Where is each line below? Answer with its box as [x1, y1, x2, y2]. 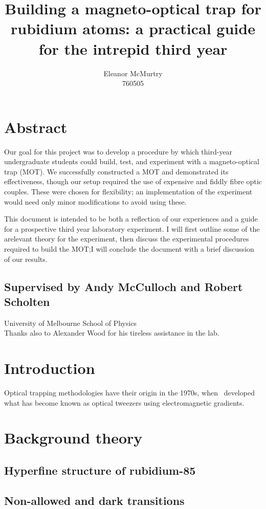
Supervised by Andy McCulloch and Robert [4, 278, 243, 294]
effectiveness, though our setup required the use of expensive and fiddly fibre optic [4, 176, 262, 187]
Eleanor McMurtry [103, 68, 163, 78]
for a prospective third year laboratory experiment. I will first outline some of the [4, 223, 260, 234]
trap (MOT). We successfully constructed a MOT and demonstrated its [4, 166, 229, 176]
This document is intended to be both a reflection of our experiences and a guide [4, 213, 258, 224]
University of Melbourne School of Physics [4, 317, 137, 328]
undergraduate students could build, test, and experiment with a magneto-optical [4, 156, 259, 167]
